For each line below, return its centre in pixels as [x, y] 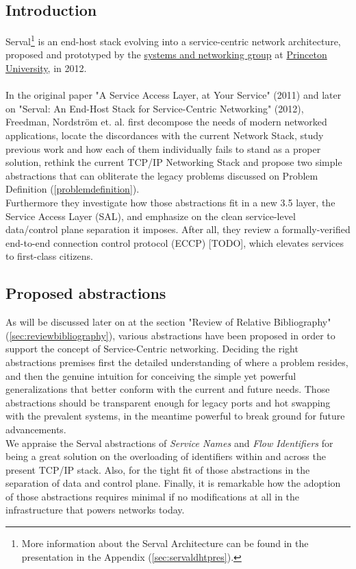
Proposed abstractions [86, 293]
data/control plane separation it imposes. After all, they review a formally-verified [178, 229]
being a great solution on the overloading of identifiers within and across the [166, 456]
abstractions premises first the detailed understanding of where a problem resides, [177, 362]
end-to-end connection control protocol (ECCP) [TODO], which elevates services [175, 242]
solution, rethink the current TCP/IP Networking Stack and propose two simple [174, 162]
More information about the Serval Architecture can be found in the [165, 543]
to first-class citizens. [49, 256]
